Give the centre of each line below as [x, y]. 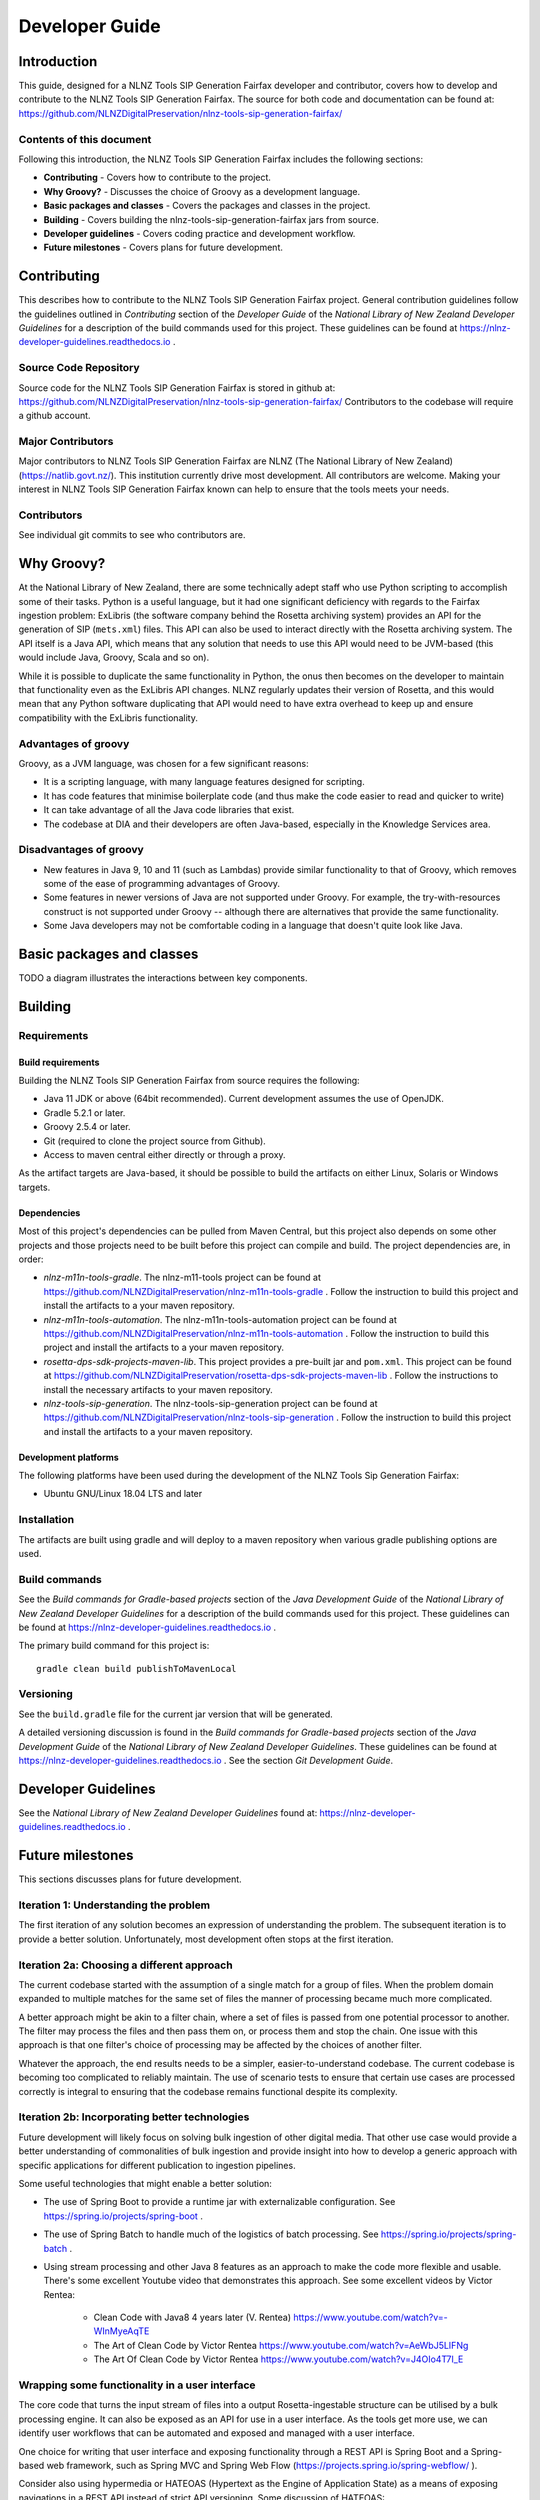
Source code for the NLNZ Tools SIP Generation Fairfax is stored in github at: [177, 387]
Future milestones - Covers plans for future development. [163, 247]
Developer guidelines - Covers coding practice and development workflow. [199, 233]
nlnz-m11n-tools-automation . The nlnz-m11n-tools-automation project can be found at [220, 1319]
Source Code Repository [79, 368]
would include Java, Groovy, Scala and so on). [114, 657]
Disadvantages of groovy [81, 850]
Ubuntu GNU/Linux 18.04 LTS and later [123, 1494]
